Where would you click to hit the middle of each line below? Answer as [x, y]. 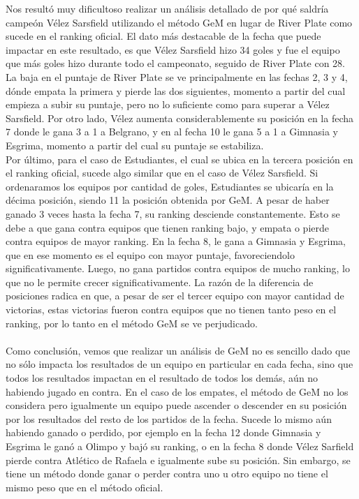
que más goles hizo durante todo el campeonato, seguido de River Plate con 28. [175, 63]
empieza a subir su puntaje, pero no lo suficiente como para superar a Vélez [168, 104]
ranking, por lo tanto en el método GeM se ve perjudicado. [132, 323]
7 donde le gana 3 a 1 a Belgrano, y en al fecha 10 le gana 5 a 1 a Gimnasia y [172, 132]
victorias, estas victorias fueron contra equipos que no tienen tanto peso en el [171, 310]
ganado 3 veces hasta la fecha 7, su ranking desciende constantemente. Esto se [173, 213]
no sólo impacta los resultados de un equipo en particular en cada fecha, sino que [179, 364]
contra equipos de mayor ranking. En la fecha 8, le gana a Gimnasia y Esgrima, [176, 241]
